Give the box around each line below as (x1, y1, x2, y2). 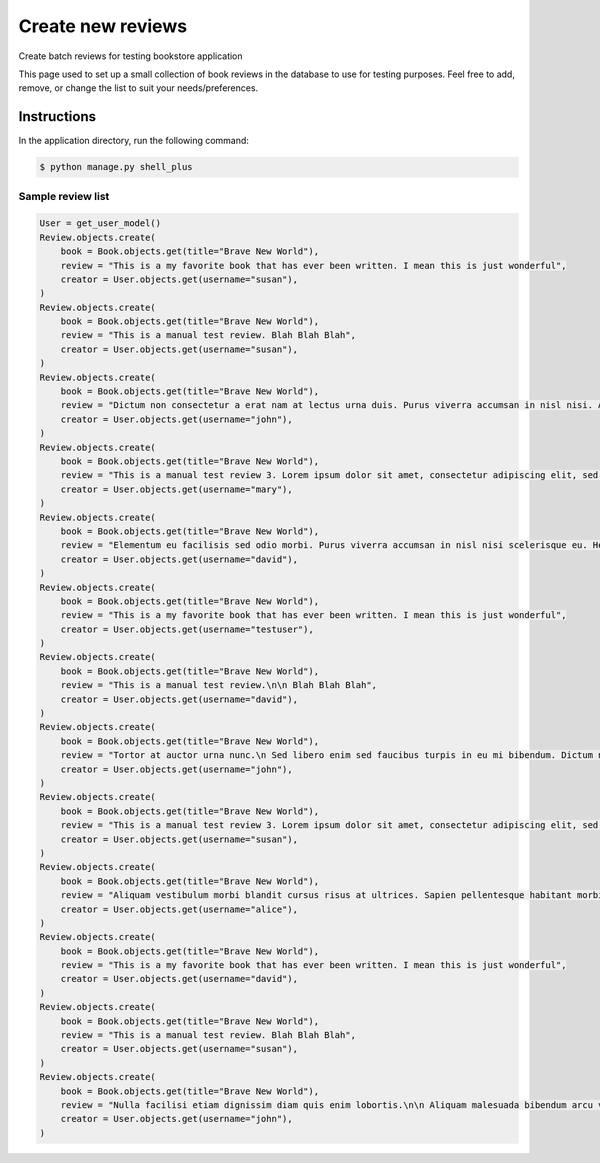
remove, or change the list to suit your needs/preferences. (18, 82, 259, 94)
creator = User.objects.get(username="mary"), (60, 483, 294, 495)
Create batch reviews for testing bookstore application (18, 50, 244, 62)
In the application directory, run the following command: (18, 135, 250, 147)
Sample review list (18, 189, 110, 203)
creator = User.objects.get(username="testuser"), (60, 623, 314, 635)
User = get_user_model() (39, 218, 162, 229)
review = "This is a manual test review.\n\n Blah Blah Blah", (60, 680, 378, 691)
